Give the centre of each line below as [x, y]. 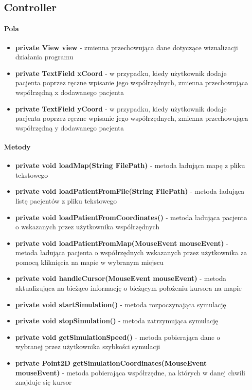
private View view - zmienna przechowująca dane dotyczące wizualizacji [127, 47]
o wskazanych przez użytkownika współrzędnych [87, 227]
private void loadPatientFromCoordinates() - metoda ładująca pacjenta [131, 217]
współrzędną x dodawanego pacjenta [70, 92]
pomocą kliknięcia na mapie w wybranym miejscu [90, 262]
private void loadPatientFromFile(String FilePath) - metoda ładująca [130, 191]
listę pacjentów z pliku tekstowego [66, 200]
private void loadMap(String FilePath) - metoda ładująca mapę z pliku [130, 165]
